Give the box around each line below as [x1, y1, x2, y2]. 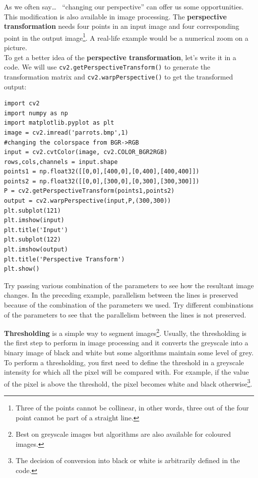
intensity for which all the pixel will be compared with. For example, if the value [4, 367, 249, 377]
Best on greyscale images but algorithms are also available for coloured [15, 429, 231, 439]
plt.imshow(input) [4, 217, 64, 224]
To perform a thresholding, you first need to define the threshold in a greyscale [4, 357, 244, 367]
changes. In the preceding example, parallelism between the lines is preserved [4, 290, 238, 300]
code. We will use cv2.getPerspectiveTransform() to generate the [4, 62, 210, 72]
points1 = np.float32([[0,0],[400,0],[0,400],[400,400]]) [4, 168, 199, 175]
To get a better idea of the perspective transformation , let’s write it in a [4, 52, 236, 62]
